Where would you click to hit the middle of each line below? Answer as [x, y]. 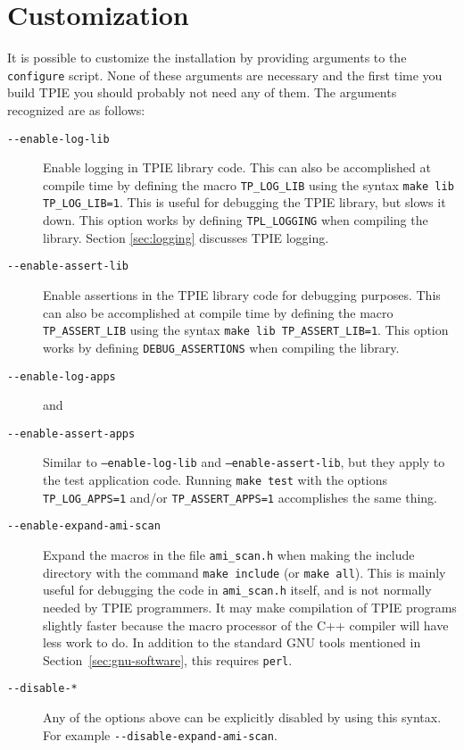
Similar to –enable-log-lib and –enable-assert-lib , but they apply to [244, 462]
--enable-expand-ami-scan [84, 526]
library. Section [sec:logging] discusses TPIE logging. [186, 237]
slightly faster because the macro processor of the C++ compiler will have [246, 625]
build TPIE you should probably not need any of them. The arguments [202, 92]
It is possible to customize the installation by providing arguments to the [207, 58]
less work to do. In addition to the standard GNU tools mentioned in [232, 642]
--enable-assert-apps [71, 433]
